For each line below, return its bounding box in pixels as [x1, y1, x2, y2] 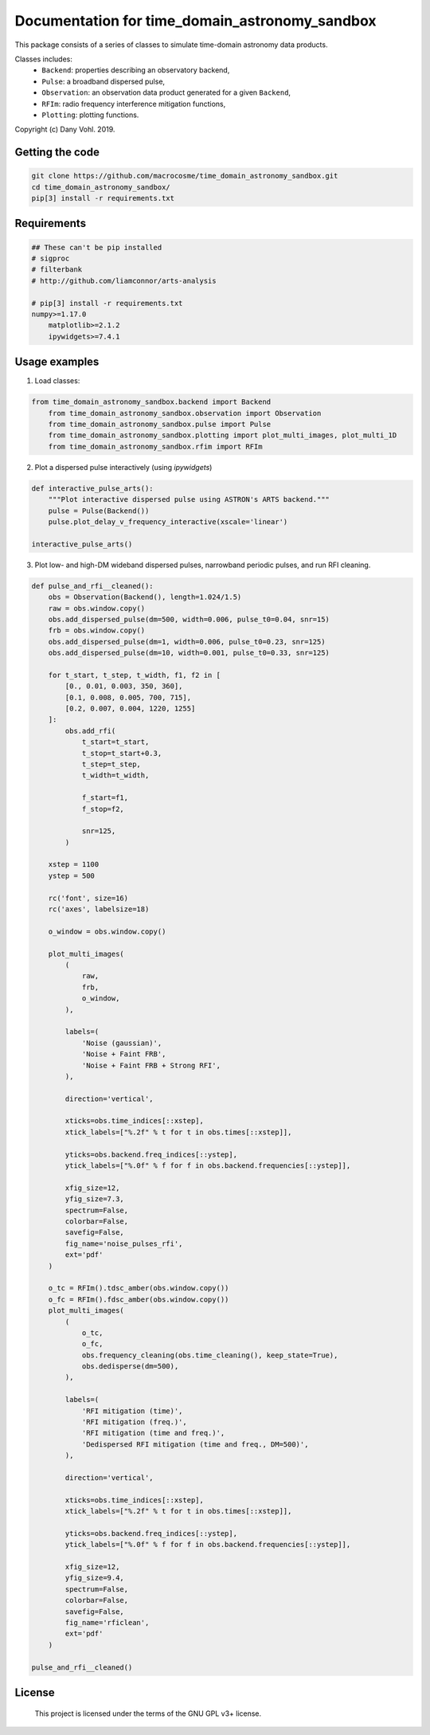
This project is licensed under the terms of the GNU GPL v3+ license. [34, 1709, 262, 1718]
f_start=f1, [81, 793, 129, 802]
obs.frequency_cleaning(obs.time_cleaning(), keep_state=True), [81, 1350, 338, 1360]
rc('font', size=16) [48, 893, 129, 903]
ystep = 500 [48, 871, 96, 880]
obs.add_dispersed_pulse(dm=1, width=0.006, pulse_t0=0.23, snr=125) [48, 637, 326, 646]
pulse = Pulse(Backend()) [48, 506, 150, 515]
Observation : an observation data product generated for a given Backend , [41, 88, 291, 97]
